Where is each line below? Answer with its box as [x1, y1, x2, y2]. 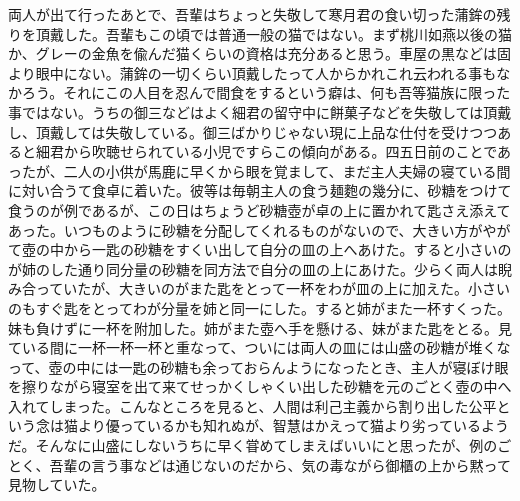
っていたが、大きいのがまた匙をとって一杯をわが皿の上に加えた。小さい [35, 278, 510, 299]
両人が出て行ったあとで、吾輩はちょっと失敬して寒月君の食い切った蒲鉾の [8, 4, 497, 24]
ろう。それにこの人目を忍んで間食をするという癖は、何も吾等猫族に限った [21, 82, 511, 103]
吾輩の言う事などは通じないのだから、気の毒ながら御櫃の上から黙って [49, 454, 511, 475]
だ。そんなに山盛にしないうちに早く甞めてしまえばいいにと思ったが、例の [8, 435, 498, 456]
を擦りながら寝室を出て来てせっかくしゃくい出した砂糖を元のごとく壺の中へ [8, 376, 512, 397]
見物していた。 [8, 474, 106, 495]
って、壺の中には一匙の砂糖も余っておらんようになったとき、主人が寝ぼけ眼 [8, 356, 509, 377]
